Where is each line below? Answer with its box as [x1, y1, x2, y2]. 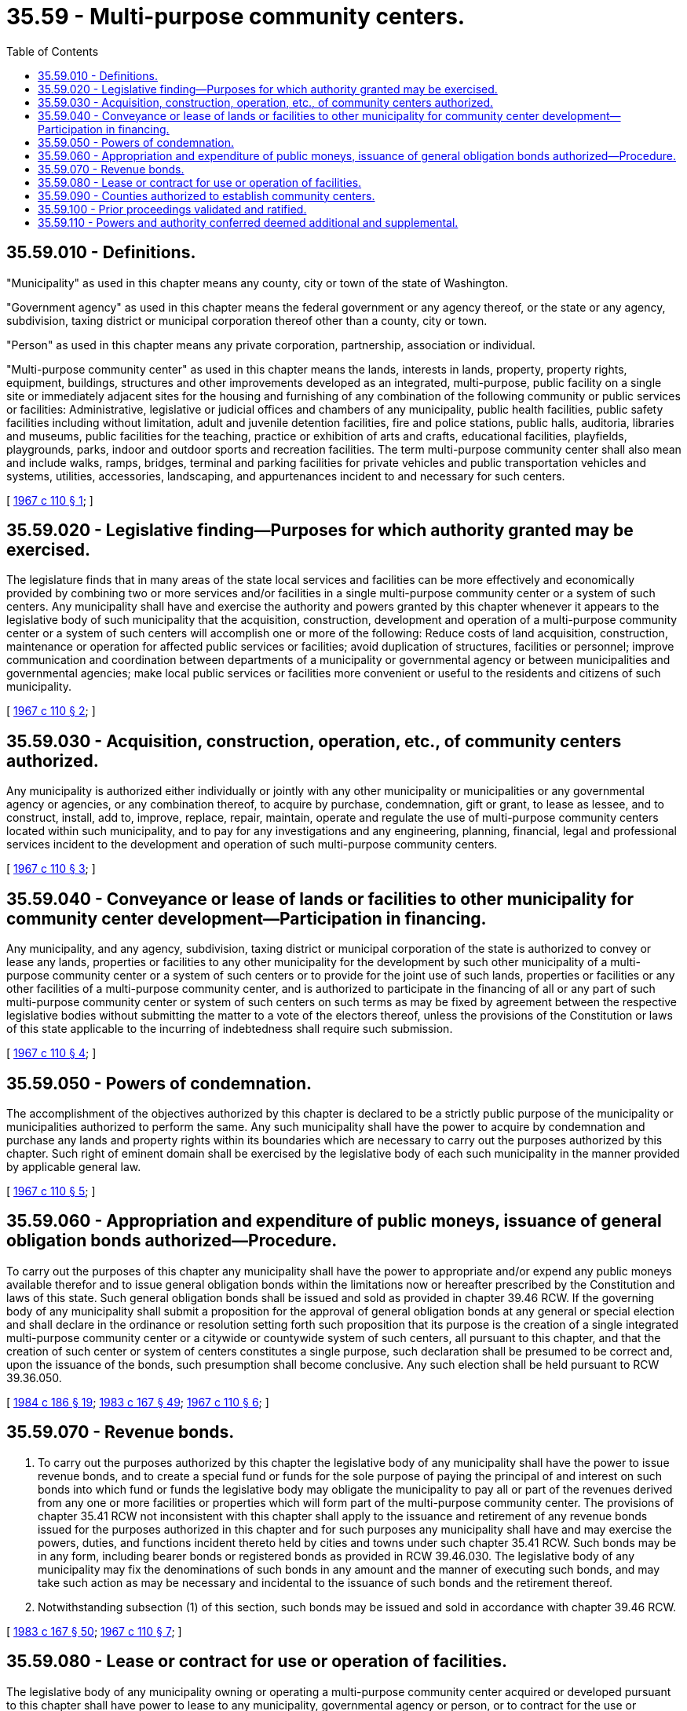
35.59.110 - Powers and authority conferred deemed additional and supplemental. [38, 215, 459, 229]
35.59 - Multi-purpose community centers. [6, 3, 466, 30]
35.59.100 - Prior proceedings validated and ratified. [38, 202, 307, 216]
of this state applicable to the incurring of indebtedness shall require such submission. [6, 1022, 453, 1036]
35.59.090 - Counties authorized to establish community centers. [38, 188, 375, 202]
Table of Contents [6, 44, 99, 58]
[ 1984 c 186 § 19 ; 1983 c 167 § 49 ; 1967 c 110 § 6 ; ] [6, 1395, 269, 1409]
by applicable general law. [6, 1159, 141, 1173]
